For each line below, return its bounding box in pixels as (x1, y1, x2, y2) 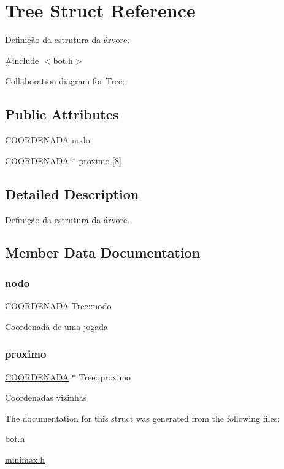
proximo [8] (79, 154, 121, 167)
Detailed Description (5, 184, 139, 203)
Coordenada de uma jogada (5, 320, 109, 333)
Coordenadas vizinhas (5, 391, 87, 404)
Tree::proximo (79, 370, 131, 383)
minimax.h (5, 452, 45, 465)
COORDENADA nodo (5, 133, 90, 146)
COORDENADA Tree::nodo (5, 299, 112, 312)
